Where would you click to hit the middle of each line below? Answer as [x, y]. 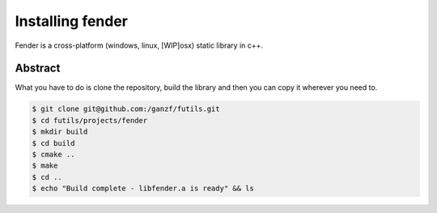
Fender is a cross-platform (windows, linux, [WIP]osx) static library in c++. [139, 45]
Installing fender [72, 21]
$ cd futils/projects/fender [90, 120]
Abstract [38, 68]
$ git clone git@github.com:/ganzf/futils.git [126, 109]
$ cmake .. [53, 154]
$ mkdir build [60, 132]
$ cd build [53, 143]
